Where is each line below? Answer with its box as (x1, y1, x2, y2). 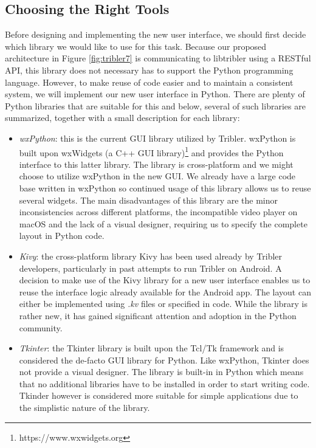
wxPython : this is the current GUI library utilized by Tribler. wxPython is (19, 131, 296, 144)
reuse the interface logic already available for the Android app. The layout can (19, 285, 311, 298)
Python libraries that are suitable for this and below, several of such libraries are (5, 99, 306, 112)
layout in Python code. (19, 229, 105, 242)
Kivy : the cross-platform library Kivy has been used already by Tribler (19, 249, 283, 262)
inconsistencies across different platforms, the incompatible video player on (19, 205, 298, 218)
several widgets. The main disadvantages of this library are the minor (19, 193, 278, 206)
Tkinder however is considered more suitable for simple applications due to (19, 389, 298, 402)
